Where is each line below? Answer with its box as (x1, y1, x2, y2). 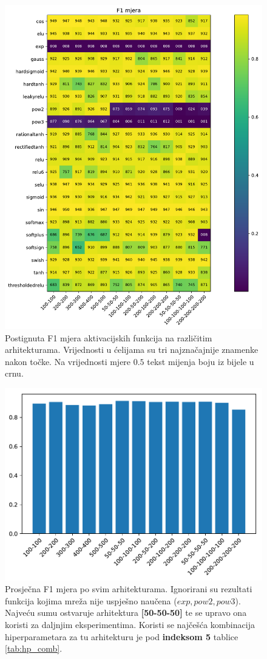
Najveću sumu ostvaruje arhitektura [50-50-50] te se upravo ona (5, 606, 247, 619)
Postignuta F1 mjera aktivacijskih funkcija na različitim (5, 331, 212, 344)
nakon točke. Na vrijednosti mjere (5, 355, 131, 367)
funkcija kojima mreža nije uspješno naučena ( (5, 594, 177, 607)
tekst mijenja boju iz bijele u (147, 355, 254, 367)
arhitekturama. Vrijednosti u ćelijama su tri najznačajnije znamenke (5, 343, 259, 356)
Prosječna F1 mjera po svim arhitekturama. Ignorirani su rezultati (5, 582, 252, 595)
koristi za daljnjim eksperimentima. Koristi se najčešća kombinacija (5, 618, 255, 631)
